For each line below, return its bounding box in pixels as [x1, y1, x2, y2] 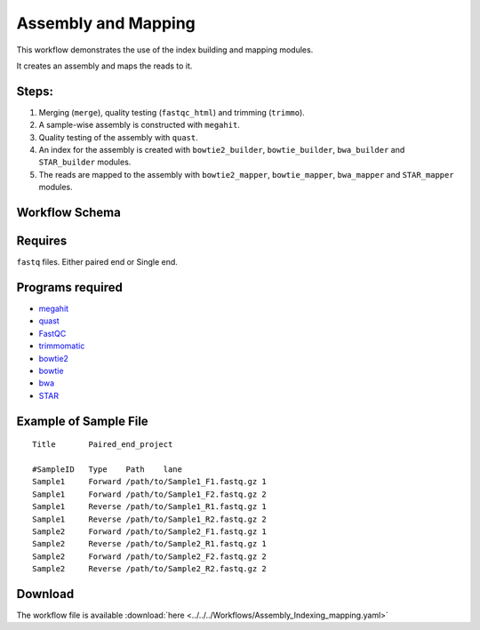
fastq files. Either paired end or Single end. [16, 257, 178, 267]
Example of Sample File [16, 413, 148, 428]
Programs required [16, 280, 124, 295]
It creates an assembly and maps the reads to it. [16, 60, 193, 71]
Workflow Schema [16, 205, 122, 219]
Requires [16, 234, 68, 249]
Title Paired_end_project [32, 440, 173, 450]
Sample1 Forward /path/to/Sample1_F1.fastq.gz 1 [32, 476, 267, 487]
